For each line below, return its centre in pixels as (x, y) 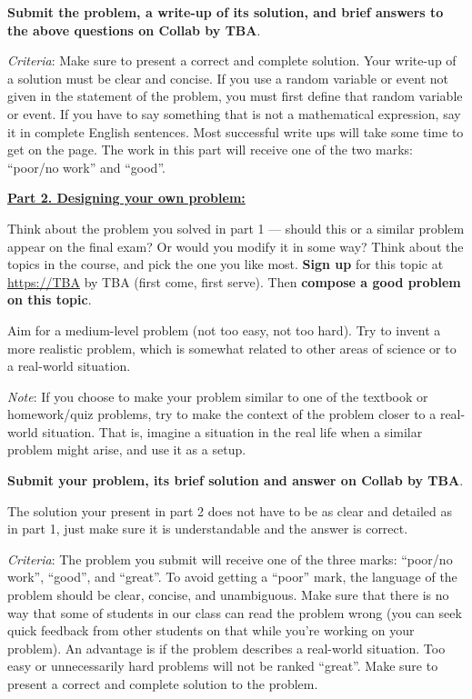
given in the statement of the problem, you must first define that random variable (235, 96)
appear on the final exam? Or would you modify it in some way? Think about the (236, 246)
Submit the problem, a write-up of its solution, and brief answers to (226, 12)
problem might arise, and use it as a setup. (127, 449)
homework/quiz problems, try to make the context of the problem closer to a (222, 414)
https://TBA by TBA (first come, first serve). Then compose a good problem (234, 281)
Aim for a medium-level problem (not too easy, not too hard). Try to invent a (224, 330)
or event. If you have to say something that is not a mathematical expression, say (234, 113)
